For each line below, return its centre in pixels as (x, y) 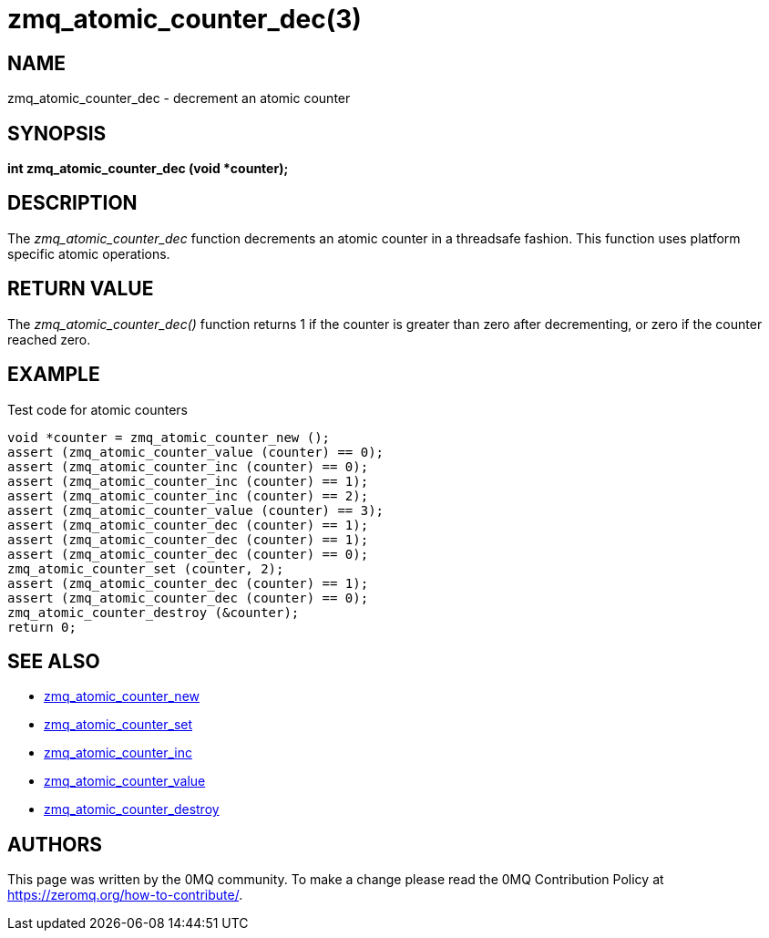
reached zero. (49, 339)
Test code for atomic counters (97, 409)
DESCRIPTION (72, 203)
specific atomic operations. (89, 253)
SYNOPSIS (57, 133)
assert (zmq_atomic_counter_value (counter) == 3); (196, 510)
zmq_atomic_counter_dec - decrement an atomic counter (179, 98)
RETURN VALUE (81, 289)
